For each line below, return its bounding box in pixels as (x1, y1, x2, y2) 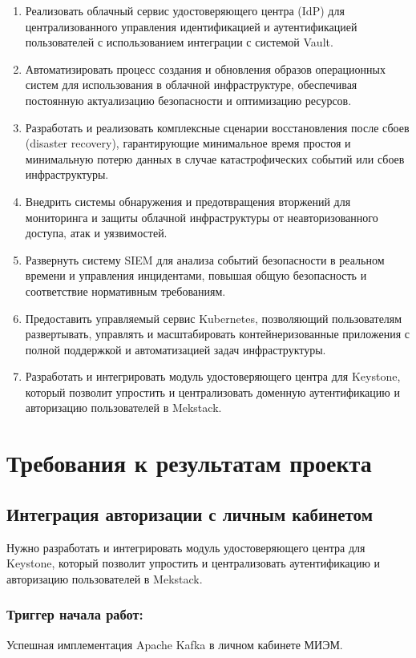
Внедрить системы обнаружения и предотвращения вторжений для (25, 192, 351, 209)
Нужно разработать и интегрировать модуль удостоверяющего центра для (6, 539, 366, 555)
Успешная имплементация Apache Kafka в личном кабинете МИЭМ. (6, 636, 343, 652)
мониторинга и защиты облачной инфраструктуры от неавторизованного (25, 208, 378, 225)
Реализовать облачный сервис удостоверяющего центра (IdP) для (25, 2, 345, 18)
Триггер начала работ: (6, 604, 143, 624)
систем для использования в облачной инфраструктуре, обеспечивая (25, 76, 357, 93)
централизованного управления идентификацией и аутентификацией (25, 18, 357, 34)
